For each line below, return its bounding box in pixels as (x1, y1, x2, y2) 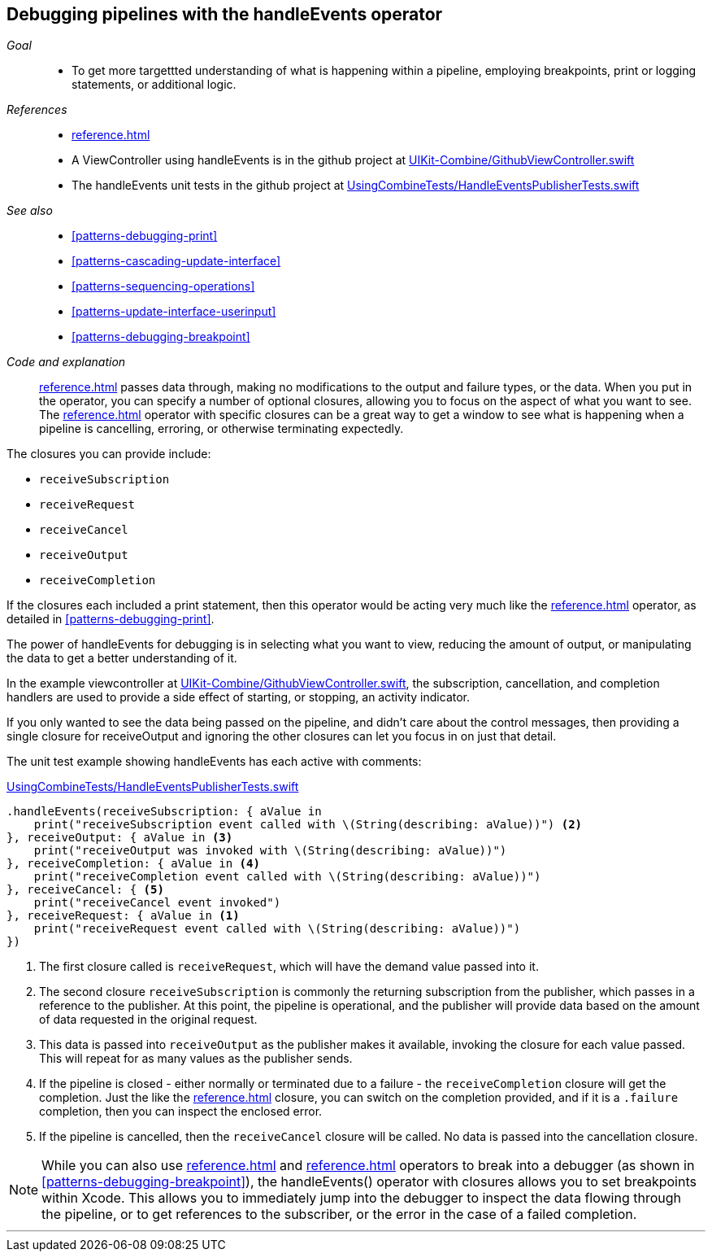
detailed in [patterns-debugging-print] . (7, 612, 215, 627)
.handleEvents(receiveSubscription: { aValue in (7, 805, 322, 819)
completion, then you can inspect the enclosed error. (39, 1104, 323, 1119)
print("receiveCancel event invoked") (33, 896, 281, 910)
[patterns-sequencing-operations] (72, 279, 255, 294)
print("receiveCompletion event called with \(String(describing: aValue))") (33, 870, 541, 884)
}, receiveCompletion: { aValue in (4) (7, 857, 260, 871)
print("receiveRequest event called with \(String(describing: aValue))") (33, 922, 521, 936)
